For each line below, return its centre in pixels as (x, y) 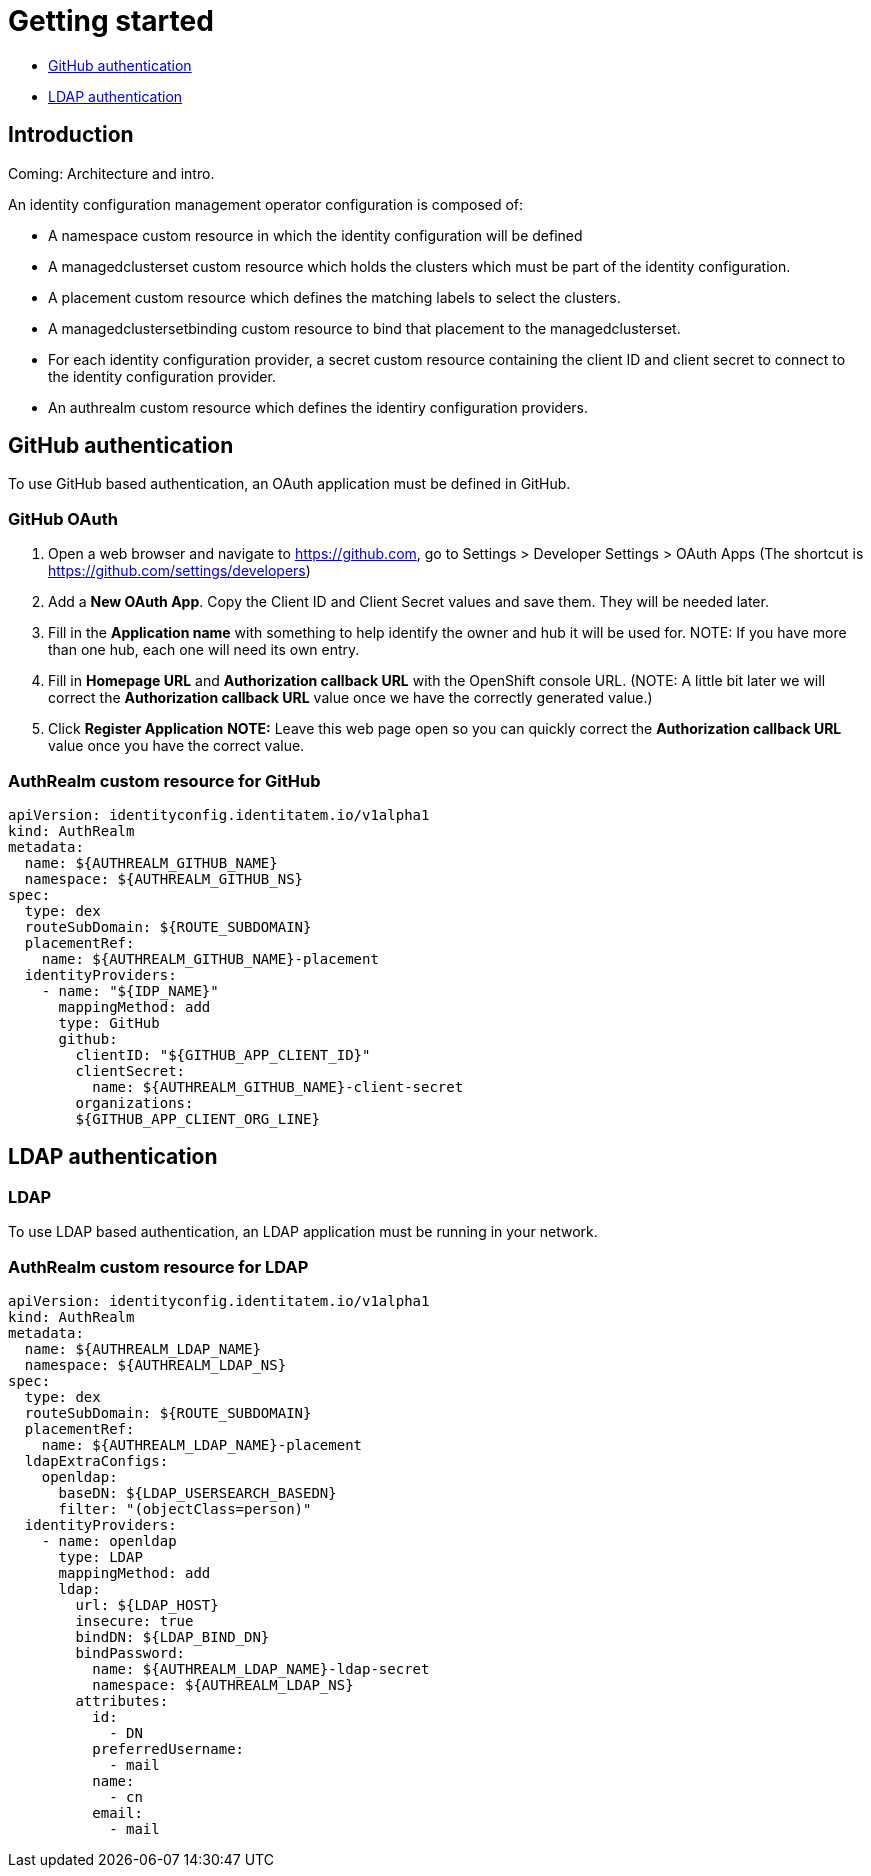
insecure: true (134, 1620)
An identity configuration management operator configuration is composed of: (266, 204)
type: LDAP (100, 1556)
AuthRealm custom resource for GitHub (164, 780)
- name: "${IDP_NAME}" (130, 990)
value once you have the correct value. (176, 746)
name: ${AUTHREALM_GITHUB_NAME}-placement (210, 958)
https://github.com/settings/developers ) (179, 571)
